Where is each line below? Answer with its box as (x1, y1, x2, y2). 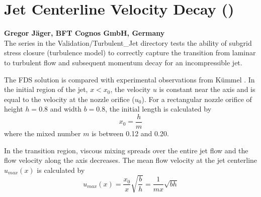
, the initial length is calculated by (105, 104, 212, 114)
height (4, 104, 23, 114)
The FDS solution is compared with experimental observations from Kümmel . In (4, 74, 255, 84)
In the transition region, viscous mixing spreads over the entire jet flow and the (4, 145, 248, 155)
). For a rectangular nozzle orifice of (141, 93, 252, 104)
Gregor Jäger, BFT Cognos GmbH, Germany (4, 28, 165, 38)
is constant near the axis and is (159, 84, 255, 94)
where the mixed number (4, 128, 81, 138)
